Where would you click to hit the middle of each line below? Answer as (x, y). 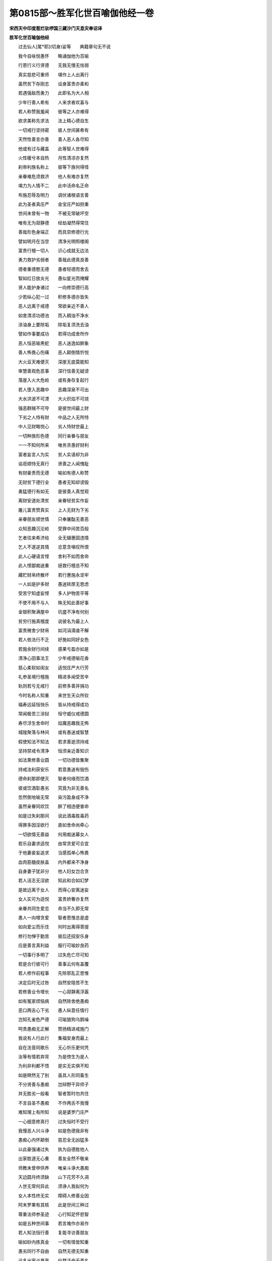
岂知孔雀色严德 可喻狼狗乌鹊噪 (53, 1019)
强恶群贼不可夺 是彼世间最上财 (53, 408)
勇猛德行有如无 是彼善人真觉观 (53, 491)
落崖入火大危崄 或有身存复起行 (53, 380)
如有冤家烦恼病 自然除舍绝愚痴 (53, 1001)
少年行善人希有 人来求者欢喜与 (53, 102)
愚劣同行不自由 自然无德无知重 (53, 1251)
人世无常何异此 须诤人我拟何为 (53, 1186)
